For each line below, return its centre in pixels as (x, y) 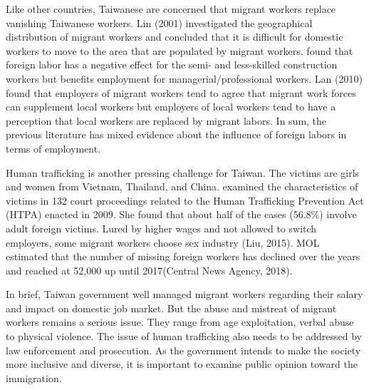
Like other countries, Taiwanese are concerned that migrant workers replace (171, 9)
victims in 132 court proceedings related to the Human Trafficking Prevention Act (185, 200)
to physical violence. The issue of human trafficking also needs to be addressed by (184, 336)
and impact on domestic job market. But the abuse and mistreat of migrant (171, 308)
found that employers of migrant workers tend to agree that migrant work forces (181, 92)
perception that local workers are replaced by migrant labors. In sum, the (166, 120)
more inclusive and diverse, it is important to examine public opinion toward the (182, 364)
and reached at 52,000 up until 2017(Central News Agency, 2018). (149, 270)
